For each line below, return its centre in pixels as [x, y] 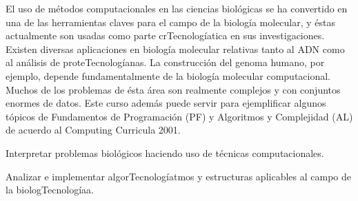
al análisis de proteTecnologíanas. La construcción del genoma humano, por [165, 62]
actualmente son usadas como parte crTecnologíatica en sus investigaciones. [165, 35]
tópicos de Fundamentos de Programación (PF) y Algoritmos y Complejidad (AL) [179, 116]
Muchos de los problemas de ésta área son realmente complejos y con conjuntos [173, 89]
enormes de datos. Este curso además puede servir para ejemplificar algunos [166, 103]
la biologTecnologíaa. [50, 190]
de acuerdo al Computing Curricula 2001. [93, 130]
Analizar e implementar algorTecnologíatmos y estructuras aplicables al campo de [178, 176]
